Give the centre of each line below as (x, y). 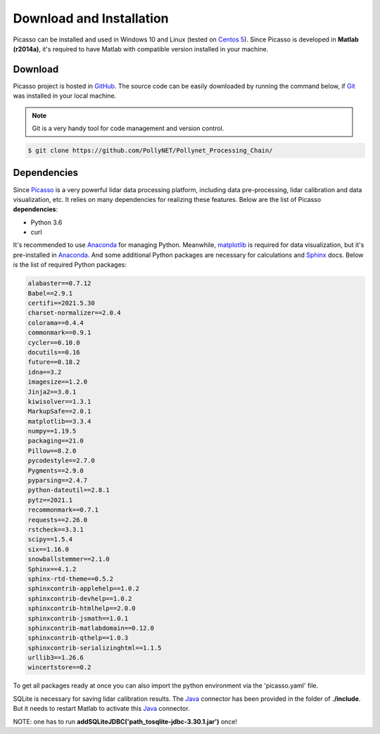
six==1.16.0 (49, 549)
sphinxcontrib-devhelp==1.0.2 (80, 599)
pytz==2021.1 (50, 500)
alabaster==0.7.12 (59, 284)
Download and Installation (91, 18)
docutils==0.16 (54, 352)
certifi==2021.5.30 (61, 303)
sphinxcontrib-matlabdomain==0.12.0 (91, 628)
